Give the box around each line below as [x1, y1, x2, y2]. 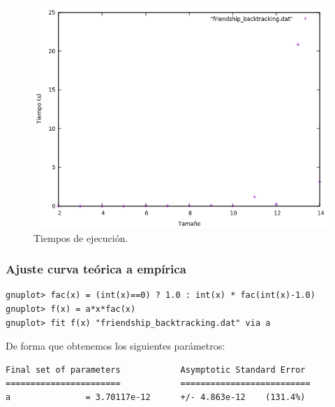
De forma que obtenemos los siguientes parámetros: [6, 338, 225, 353]
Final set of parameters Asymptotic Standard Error [6, 364, 306, 375]
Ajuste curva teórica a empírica [6, 260, 186, 278]
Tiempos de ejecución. [33, 230, 128, 245]
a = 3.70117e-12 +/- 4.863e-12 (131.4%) [6, 392, 306, 402]
